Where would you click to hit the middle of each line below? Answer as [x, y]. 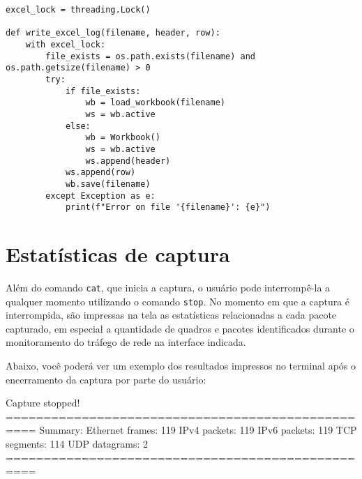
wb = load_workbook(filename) [155, 103]
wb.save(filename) [108, 184]
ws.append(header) [128, 161]
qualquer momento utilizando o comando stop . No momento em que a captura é [178, 301]
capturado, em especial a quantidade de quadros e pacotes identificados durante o [180, 328]
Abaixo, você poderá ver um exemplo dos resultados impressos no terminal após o [181, 366]
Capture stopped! [43, 403]
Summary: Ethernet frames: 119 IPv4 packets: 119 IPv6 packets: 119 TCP [198, 430]
